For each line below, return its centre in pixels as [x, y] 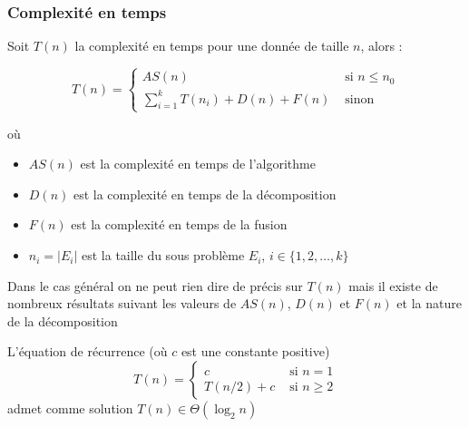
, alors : [381, 46]
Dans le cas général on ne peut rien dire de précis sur [155, 285]
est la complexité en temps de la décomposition [205, 194]
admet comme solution [70, 408]
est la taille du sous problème [163, 255]
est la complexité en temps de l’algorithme [198, 164]
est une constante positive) [255, 351]
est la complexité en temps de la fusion [179, 224]
